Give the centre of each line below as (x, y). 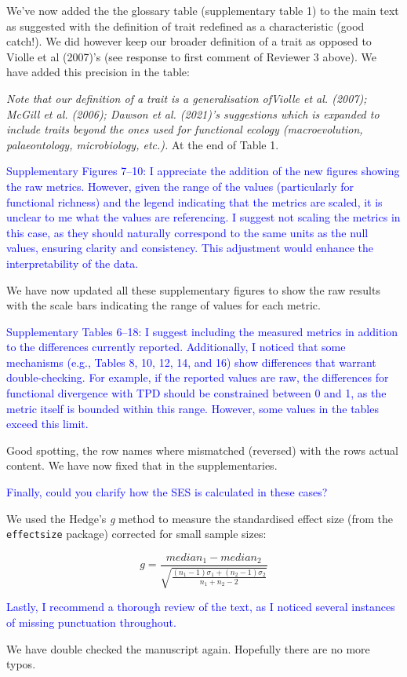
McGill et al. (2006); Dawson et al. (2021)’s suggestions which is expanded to (193, 113)
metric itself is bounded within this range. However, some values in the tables (193, 408)
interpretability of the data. (73, 263)
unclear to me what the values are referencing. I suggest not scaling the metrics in (203, 217)
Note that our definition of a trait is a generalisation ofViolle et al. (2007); (187, 98)
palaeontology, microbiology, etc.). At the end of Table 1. (143, 144)
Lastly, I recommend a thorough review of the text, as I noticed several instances (201, 607)
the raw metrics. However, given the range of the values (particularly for (180, 186)
